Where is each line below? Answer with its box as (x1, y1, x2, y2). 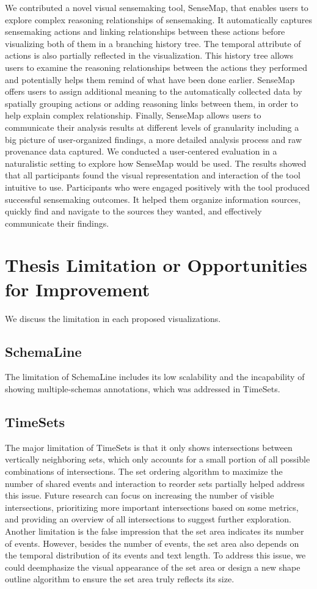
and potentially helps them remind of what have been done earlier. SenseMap (5, 73, 295, 86)
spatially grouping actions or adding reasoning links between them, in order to (5, 97, 299, 109)
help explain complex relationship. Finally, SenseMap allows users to (5, 109, 261, 122)
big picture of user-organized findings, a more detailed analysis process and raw (5, 133, 302, 145)
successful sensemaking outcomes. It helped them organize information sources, (5, 192, 301, 205)
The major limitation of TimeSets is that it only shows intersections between (5, 441, 293, 453)
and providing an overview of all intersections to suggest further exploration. (5, 513, 291, 525)
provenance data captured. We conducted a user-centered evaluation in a (5, 145, 277, 158)
